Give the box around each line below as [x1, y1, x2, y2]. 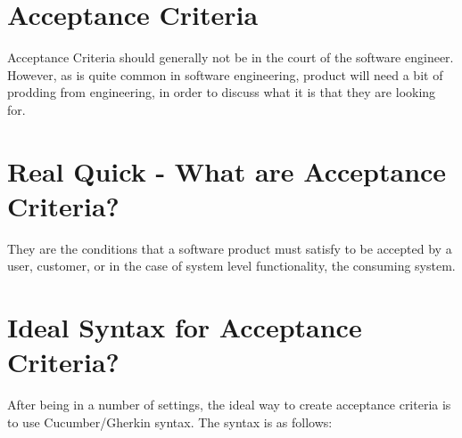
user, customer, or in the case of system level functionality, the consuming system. [7, 256, 456, 275]
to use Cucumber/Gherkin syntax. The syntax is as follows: [7, 412, 333, 431]
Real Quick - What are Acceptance [7, 152, 447, 189]
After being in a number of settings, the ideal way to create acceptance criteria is [7, 395, 451, 414]
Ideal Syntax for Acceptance [7, 309, 362, 345]
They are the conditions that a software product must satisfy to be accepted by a [7, 239, 452, 257]
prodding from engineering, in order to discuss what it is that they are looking [7, 83, 436, 101]
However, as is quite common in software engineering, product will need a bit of [7, 65, 443, 84]
